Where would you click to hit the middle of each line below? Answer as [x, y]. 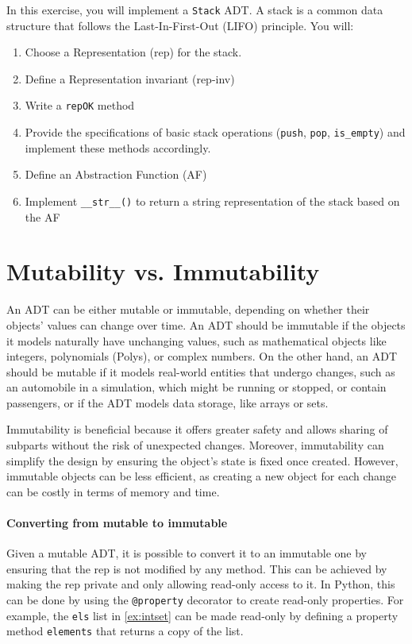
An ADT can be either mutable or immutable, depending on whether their [188, 309]
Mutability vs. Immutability [163, 271]
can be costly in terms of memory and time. [113, 491]
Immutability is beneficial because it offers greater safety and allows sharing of [197, 429]
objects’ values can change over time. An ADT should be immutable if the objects [206, 324]
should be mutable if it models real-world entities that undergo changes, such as [201, 371]
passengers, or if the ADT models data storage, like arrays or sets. [167, 402]
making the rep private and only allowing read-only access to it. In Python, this [201, 584]
